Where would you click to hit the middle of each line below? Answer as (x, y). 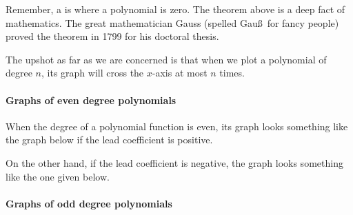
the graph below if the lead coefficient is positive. (109, 140)
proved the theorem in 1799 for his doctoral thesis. (112, 36)
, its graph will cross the (93, 73)
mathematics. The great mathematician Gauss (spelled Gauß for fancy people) (172, 22)
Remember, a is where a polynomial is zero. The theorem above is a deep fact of (175, 9)
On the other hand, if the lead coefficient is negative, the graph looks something (174, 162)
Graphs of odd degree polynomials (89, 203)
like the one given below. (58, 176)
